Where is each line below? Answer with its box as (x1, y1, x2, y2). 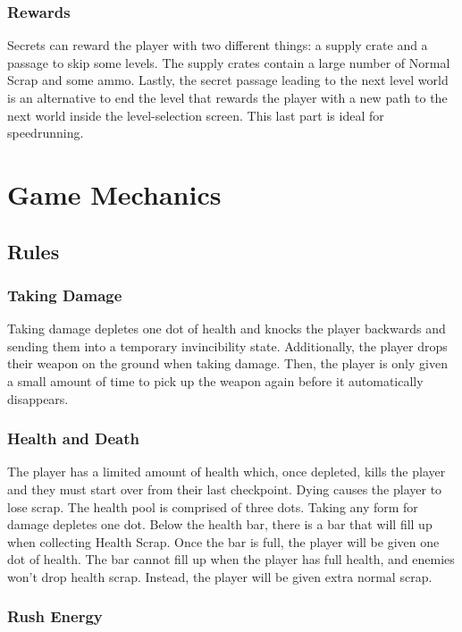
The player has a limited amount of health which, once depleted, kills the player (7, 462, 446, 481)
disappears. (7, 389, 69, 408)
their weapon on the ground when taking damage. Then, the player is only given (7, 354, 448, 373)
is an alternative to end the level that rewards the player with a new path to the (7, 88, 448, 106)
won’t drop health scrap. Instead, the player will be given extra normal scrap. (7, 567, 433, 586)
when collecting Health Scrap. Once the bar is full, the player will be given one (7, 532, 440, 551)
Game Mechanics (7, 175, 222, 212)
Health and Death (7, 427, 140, 450)
